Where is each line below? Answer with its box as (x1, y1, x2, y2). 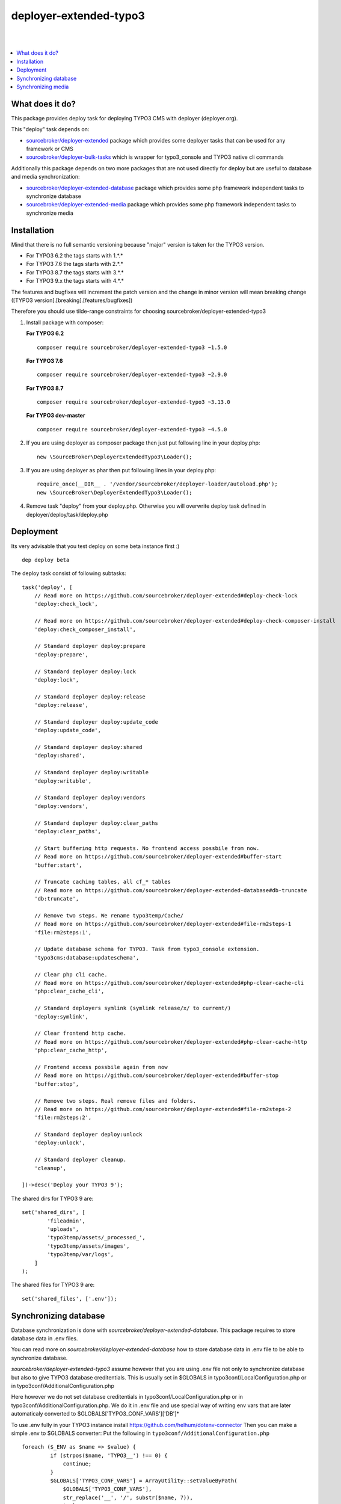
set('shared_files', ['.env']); (22, 1295, 117, 1302)
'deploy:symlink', (34, 1013, 89, 1020)
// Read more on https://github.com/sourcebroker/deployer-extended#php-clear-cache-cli (34, 979, 304, 987)
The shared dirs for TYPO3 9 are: (11, 1195, 94, 1202)
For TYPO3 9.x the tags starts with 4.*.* (26, 277, 124, 285)
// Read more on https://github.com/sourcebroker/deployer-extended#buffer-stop (34, 1072, 279, 1079)
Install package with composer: (26, 319, 104, 326)
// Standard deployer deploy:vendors (34, 794, 146, 801)
